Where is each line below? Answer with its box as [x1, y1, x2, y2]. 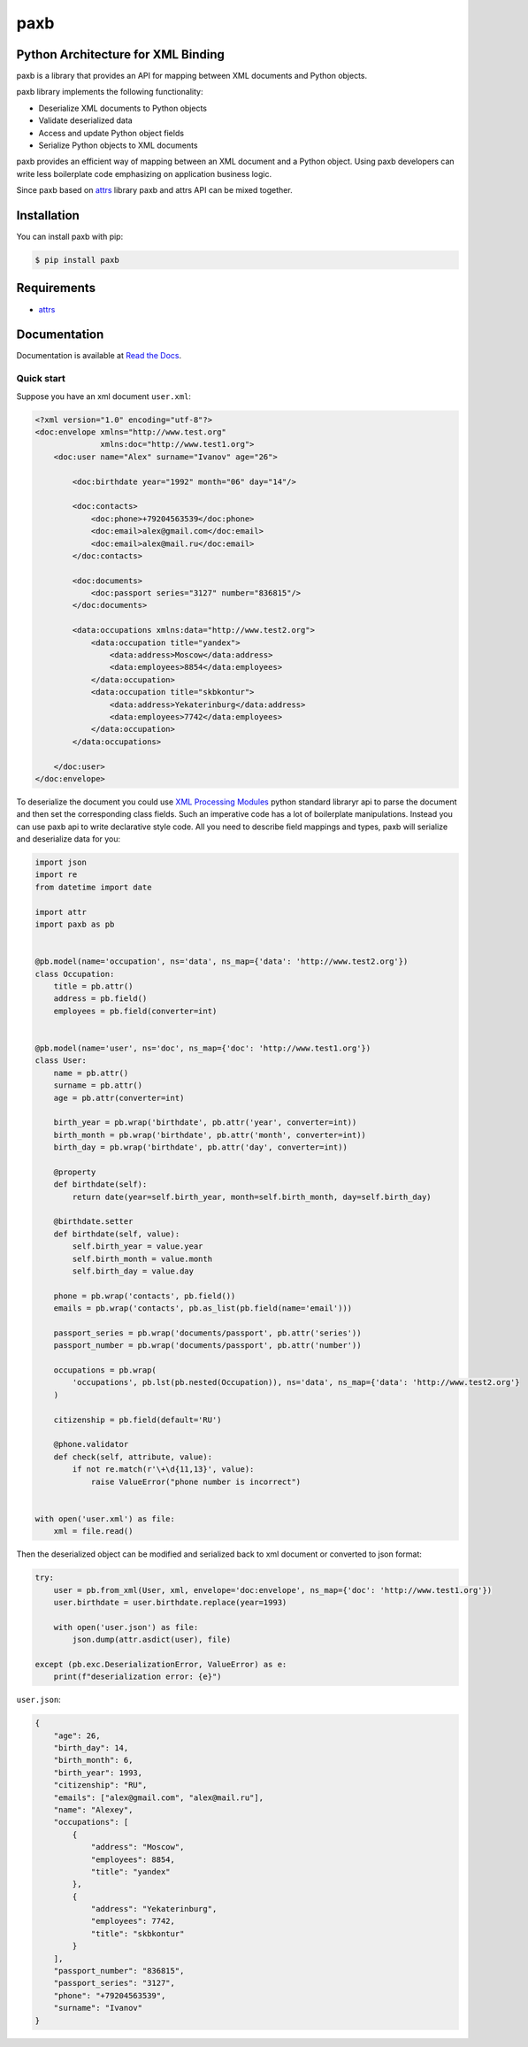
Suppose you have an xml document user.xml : [16, 390, 192, 402]
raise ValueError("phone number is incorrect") [90, 1476, 302, 1487]
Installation [16, 208, 80, 223]
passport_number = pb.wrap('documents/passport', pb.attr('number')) [53, 1341, 362, 1351]
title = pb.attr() [53, 981, 134, 991]
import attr [34, 907, 88, 917]
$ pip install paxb [34, 255, 119, 265]
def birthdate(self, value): [53, 1228, 180, 1239]
